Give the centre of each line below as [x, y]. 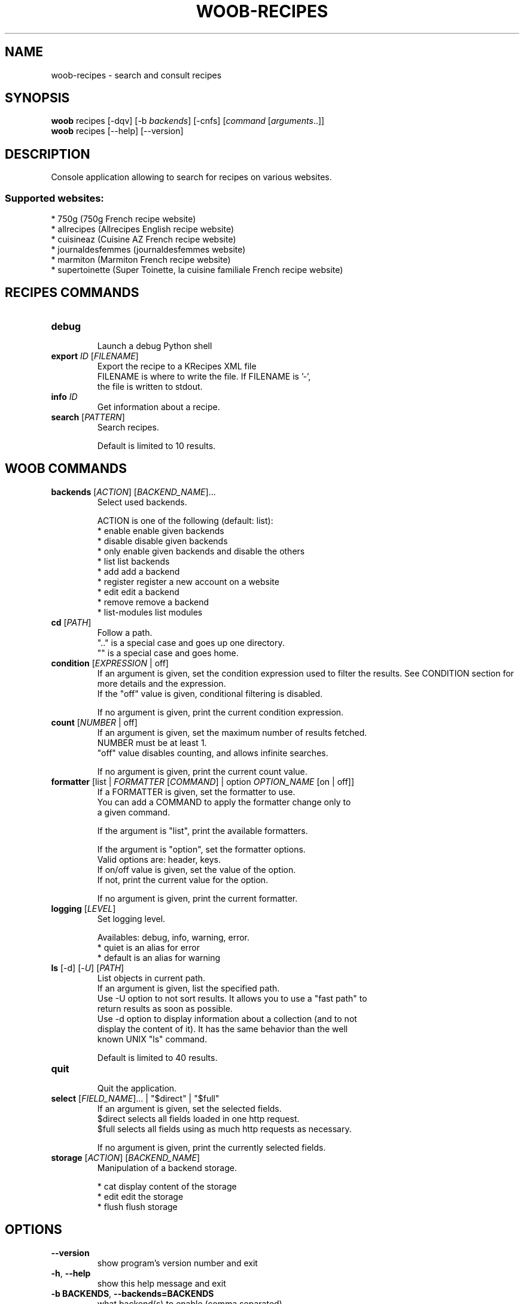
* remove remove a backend [153, 602]
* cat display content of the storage [167, 1186]
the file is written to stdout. [150, 386]
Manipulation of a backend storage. [167, 1167]
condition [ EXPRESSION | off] [110, 663]
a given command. [134, 812]
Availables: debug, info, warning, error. [173, 937]
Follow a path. [125, 632]
